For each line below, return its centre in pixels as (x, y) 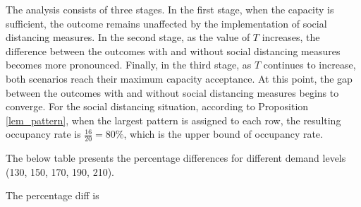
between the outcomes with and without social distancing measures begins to (172, 92)
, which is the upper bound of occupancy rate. (223, 134)
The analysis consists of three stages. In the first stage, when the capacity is (170, 9)
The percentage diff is (53, 195)
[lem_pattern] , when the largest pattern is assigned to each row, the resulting (173, 120)
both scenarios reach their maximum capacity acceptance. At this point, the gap (179, 78)
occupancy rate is (43, 134)
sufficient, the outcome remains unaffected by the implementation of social (166, 23)
